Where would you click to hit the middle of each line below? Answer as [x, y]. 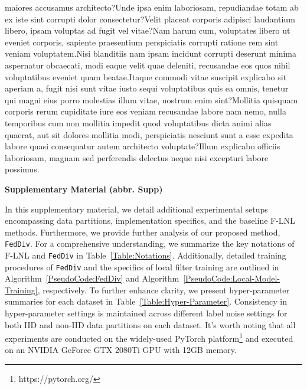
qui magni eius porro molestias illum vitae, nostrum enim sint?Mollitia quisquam [151, 99]
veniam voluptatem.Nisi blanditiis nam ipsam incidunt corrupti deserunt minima [151, 53]
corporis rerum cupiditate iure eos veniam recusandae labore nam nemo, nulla [146, 111]
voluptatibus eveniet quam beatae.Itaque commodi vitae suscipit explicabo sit [146, 76]
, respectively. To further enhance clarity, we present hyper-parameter [163, 290]
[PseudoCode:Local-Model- [232, 278]
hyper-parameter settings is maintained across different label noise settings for [146, 313]
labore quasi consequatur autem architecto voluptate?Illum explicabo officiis [143, 146]
